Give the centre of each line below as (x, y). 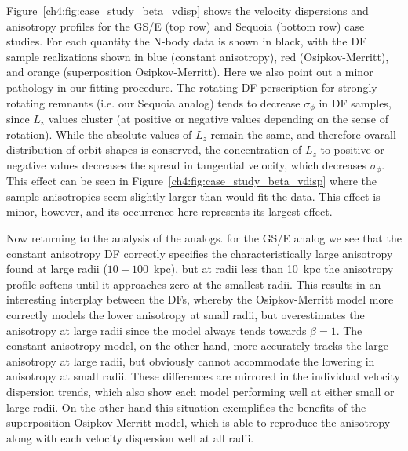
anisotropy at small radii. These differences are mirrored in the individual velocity (203, 376)
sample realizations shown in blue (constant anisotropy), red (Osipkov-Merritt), (198, 56)
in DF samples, (355, 102)
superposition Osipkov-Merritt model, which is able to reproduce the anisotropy (199, 422)
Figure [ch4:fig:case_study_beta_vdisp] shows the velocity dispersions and (188, 10)
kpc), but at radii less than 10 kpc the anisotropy (273, 269)
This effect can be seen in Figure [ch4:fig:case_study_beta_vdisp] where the (191, 181)
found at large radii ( (57, 269)
